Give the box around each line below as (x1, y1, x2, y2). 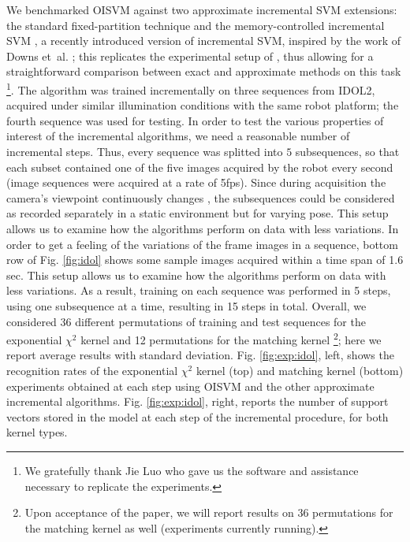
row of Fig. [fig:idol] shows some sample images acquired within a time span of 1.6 (6, 251, 404, 268)
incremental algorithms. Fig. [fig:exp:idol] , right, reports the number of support (6, 393, 389, 410)
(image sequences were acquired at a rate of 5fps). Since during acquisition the (6, 174, 386, 191)
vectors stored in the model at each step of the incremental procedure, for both (6, 408, 389, 425)
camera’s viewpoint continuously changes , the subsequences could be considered (6, 189, 395, 206)
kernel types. (6, 424, 68, 440)
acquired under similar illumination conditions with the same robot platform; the (6, 97, 399, 113)
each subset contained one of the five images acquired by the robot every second (6, 158, 393, 175)
